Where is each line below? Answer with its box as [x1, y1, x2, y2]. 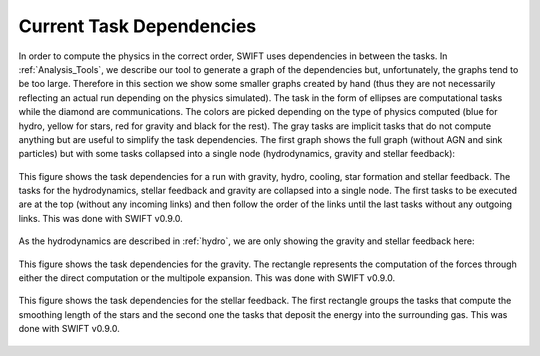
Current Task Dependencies [18, 15, 257, 37]
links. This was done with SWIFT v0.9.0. [18, 212, 184, 224]
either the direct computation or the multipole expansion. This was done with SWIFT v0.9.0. [18, 272, 396, 284]
